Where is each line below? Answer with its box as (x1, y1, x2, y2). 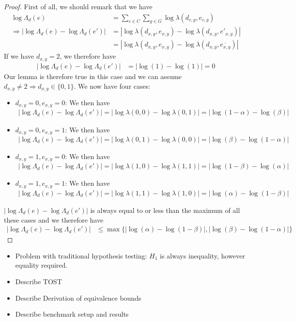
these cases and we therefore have (4, 214, 104, 225)
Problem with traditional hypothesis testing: (15, 250, 147, 260)
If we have (4, 51, 34, 61)
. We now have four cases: (74, 80, 151, 91)
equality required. (15, 260, 68, 270)
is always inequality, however (160, 250, 245, 260)
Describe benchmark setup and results (15, 309, 129, 319)
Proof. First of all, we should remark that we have (4, 1, 153, 11)
